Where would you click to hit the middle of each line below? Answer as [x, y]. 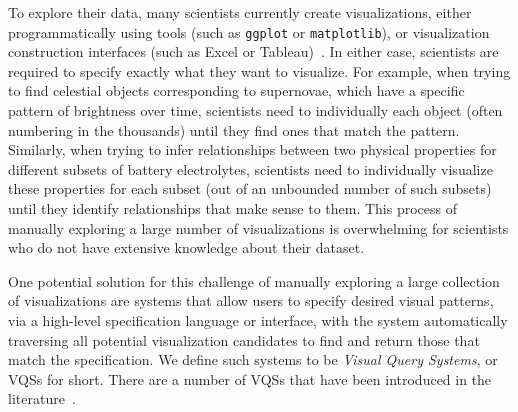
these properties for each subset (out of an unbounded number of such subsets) [250, 188]
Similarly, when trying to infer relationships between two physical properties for [252, 149]
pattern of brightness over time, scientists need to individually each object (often [255, 110]
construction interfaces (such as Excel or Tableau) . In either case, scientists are [253, 51]
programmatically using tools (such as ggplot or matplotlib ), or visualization [249, 31]
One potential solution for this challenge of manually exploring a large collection [254, 280]
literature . [42, 398]
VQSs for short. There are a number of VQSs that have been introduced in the [250, 378]
